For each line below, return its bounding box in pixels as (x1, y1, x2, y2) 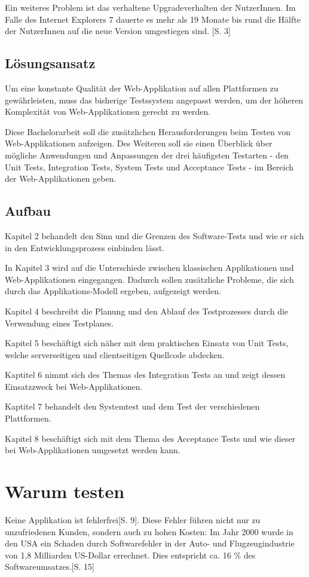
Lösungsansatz (5, 54, 96, 72)
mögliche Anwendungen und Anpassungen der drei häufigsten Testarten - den (5, 148, 289, 161)
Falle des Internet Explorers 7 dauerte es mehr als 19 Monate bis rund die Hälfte (5, 13, 301, 25)
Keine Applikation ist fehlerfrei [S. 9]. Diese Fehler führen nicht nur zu (5, 513, 261, 526)
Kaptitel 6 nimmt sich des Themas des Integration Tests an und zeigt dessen (5, 368, 286, 381)
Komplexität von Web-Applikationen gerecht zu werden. (5, 105, 211, 118)
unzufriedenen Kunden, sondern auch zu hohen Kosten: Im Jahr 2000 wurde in (5, 525, 293, 538)
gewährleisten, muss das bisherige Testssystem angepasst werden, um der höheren (5, 93, 304, 106)
